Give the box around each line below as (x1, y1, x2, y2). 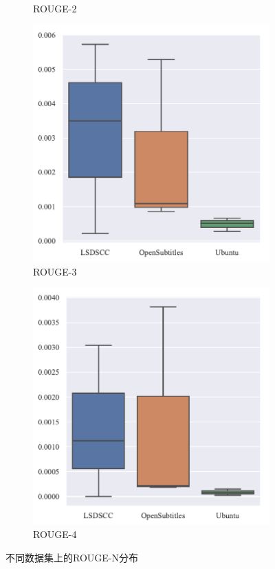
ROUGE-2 (33, 1, 77, 15)
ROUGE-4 (33, 527, 77, 541)
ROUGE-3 (33, 264, 77, 278)
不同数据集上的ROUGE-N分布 (5, 550, 138, 564)
